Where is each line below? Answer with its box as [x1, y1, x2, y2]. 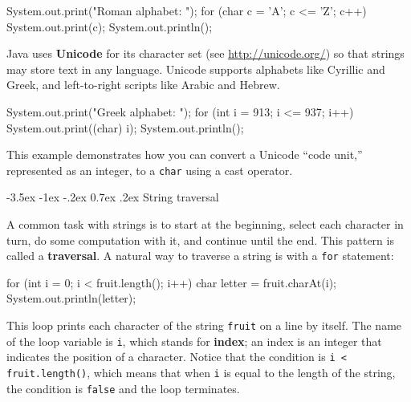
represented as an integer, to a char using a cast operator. [6, 161, 293, 178]
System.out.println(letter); [6, 290, 136, 307]
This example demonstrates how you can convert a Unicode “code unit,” [6, 146, 363, 163]
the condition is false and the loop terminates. [6, 380, 240, 396]
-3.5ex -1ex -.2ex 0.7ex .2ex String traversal [6, 189, 219, 205]
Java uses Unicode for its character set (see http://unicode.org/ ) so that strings [6, 45, 405, 62]
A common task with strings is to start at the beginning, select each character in [6, 216, 404, 232]
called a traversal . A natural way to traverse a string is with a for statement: [6, 247, 394, 264]
